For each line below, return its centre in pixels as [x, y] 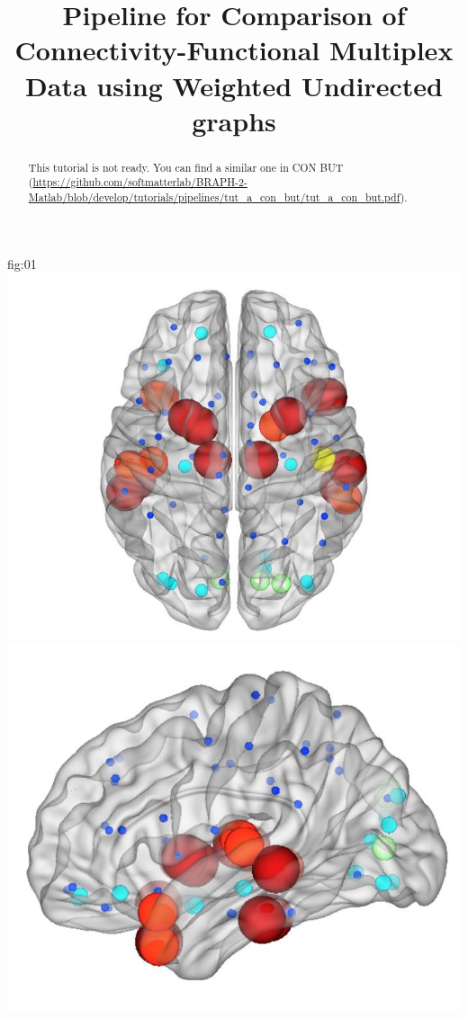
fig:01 [22, 263]
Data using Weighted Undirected [234, 85]
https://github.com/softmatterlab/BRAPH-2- [140, 182]
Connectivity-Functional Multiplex [234, 50]
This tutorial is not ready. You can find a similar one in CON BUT [186, 167]
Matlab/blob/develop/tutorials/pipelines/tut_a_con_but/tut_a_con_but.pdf [214, 197]
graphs [234, 120]
